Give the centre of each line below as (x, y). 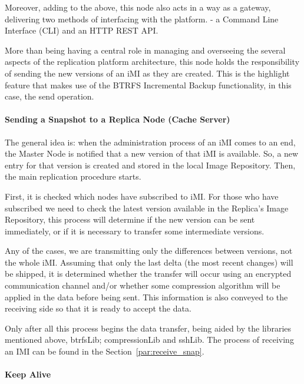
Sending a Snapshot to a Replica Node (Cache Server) (118, 119)
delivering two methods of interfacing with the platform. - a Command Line (142, 19)
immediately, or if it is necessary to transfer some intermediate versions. (135, 231)
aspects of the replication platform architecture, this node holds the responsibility (152, 62)
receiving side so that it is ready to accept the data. (98, 308)
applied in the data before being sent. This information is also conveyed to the (146, 297)
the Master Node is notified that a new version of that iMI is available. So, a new (152, 153)
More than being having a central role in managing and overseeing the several (145, 50)
